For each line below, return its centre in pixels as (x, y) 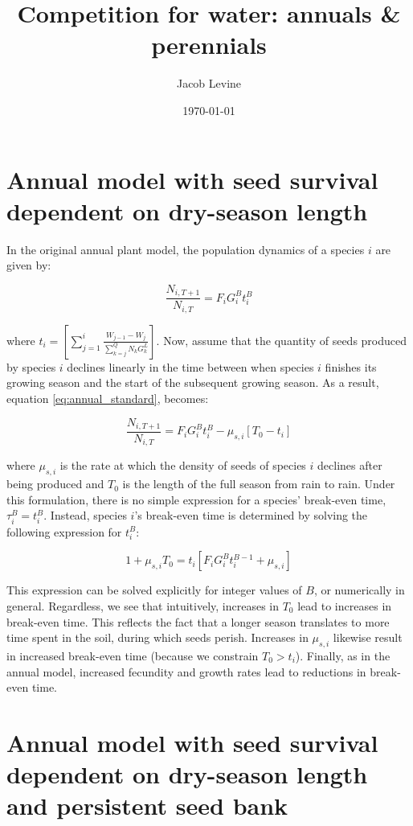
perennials (209, 45)
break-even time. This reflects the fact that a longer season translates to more (198, 621)
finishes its (351, 366)
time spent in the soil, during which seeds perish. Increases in (157, 637)
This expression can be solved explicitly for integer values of (154, 590)
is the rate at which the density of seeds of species (183, 465)
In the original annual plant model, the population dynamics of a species (186, 249)
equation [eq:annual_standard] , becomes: (108, 398)
